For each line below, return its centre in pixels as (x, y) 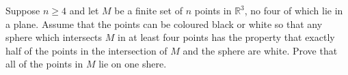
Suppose (23, 10)
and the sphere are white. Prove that (260, 50)
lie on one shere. (133, 64)
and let (84, 10)
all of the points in (44, 64)
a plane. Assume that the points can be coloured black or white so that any (164, 24)
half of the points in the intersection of (86, 50)
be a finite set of (148, 10)
